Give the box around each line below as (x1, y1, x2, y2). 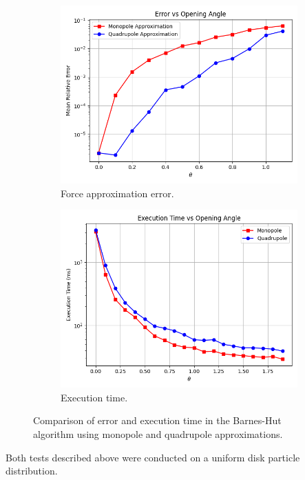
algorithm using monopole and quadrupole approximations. (33, 426, 283, 441)
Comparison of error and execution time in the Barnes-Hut (33, 413, 282, 428)
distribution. (6, 463, 58, 478)
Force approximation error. (61, 186, 174, 200)
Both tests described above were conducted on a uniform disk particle (6, 450, 300, 464)
